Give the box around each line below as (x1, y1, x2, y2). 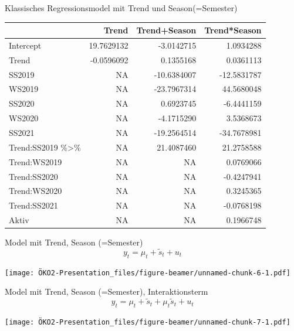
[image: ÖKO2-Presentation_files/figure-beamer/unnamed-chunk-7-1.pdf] (5, 318, 290, 327)
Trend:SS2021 (9, 199, 58, 211)
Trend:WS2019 (9, 155, 62, 168)
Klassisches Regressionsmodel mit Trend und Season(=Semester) (5, 2, 238, 13)
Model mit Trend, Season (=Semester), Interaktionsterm (5, 285, 208, 298)
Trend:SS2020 (9, 170, 58, 182)
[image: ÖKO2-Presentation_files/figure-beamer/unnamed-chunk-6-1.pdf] (5, 268, 290, 277)
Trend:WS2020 (9, 185, 62, 197)
